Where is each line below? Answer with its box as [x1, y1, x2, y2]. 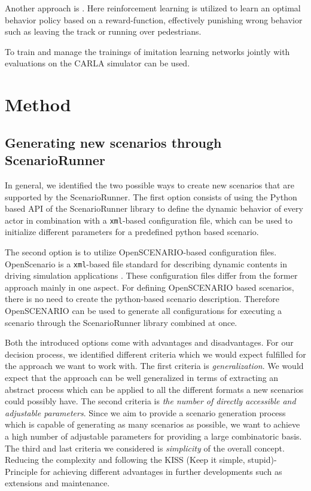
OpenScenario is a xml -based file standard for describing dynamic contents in [5, 257, 287, 270]
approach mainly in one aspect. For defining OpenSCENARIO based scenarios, [5, 280, 294, 293]
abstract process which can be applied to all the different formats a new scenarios [5, 383, 304, 395]
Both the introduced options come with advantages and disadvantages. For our [5, 336, 294, 349]
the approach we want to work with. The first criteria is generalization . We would [5, 359, 304, 372]
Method [5, 92, 71, 117]
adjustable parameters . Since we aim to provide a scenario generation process [5, 406, 286, 419]
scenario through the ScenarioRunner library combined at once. [5, 316, 237, 328]
